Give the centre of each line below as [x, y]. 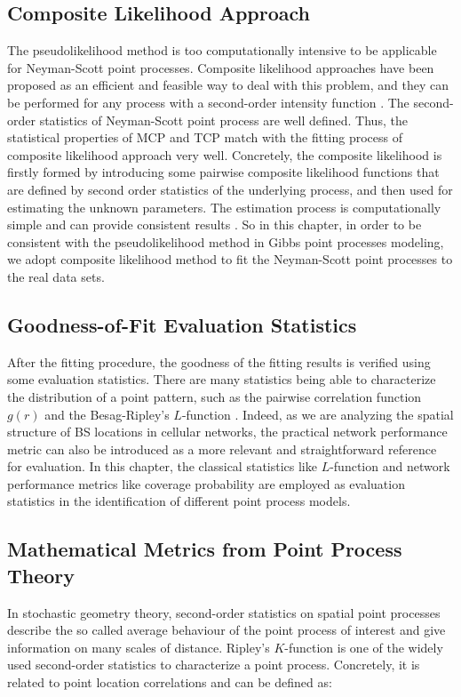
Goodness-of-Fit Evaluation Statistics [182, 324]
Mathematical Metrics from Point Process [205, 549]
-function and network [390, 466]
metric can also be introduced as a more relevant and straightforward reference [222, 449]
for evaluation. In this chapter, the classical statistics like [162, 466]
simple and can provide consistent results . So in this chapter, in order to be [215, 224]
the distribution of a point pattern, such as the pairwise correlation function [215, 396]
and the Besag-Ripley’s [107, 414]
